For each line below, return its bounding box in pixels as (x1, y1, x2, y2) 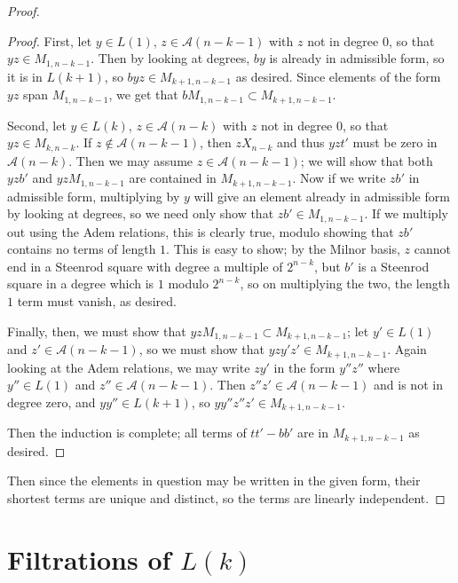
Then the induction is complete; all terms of (7, 423, 247, 442)
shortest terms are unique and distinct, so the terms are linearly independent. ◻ (7, 488, 446, 507)
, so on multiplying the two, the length (240, 274, 450, 293)
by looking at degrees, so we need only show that (7, 204, 274, 223)
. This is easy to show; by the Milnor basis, (166, 240, 400, 258)
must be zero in (352, 133, 438, 152)
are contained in (129, 169, 217, 187)
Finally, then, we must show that (7, 321, 186, 340)
